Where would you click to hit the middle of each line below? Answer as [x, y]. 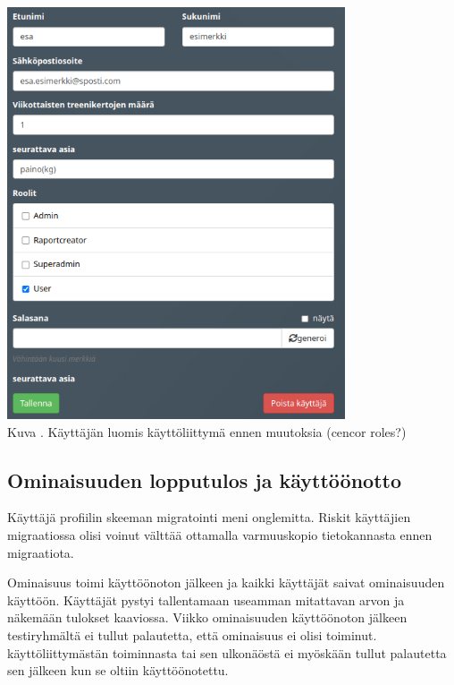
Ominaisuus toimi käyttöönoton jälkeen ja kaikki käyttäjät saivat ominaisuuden [226, 582]
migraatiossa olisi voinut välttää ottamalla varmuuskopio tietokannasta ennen [220, 534]
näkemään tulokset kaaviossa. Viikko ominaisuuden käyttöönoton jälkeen [207, 617]
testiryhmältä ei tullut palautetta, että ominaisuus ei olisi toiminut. [192, 634]
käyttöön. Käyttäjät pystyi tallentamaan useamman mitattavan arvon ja [206, 599]
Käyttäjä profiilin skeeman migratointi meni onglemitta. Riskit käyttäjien [209, 517]
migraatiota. [41, 552]
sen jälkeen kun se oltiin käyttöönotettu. [118, 670]
